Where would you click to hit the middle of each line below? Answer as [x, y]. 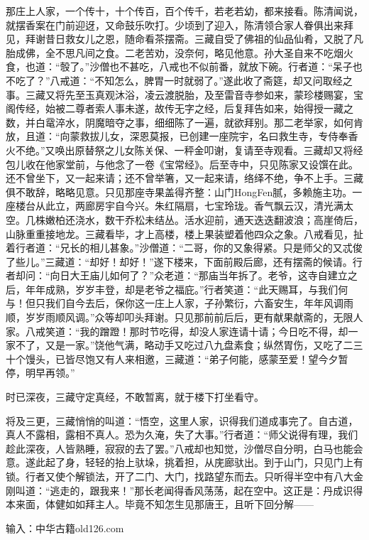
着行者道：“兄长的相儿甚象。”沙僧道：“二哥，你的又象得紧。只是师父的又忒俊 [184, 248]
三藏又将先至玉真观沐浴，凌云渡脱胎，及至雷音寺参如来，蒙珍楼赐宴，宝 [194, 94]
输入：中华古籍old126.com [65, 528]
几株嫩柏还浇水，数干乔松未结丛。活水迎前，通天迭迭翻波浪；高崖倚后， [194, 219]
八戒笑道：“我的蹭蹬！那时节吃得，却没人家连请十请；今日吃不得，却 [187, 331]
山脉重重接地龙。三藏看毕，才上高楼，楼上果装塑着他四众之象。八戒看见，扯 [184, 233]
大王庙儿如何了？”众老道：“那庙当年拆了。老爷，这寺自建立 [209, 275]
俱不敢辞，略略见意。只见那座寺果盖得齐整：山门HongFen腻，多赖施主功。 [179, 191]
